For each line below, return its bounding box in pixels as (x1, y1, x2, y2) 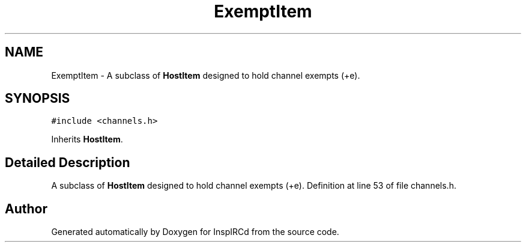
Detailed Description (5, 154, 130, 170)
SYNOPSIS (5, 91, 70, 106)
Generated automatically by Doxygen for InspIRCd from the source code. (51, 227, 339, 237)
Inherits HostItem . (51, 134, 123, 145)
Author (5, 201, 47, 216)
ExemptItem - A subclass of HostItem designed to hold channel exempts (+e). (51, 70, 360, 81)
